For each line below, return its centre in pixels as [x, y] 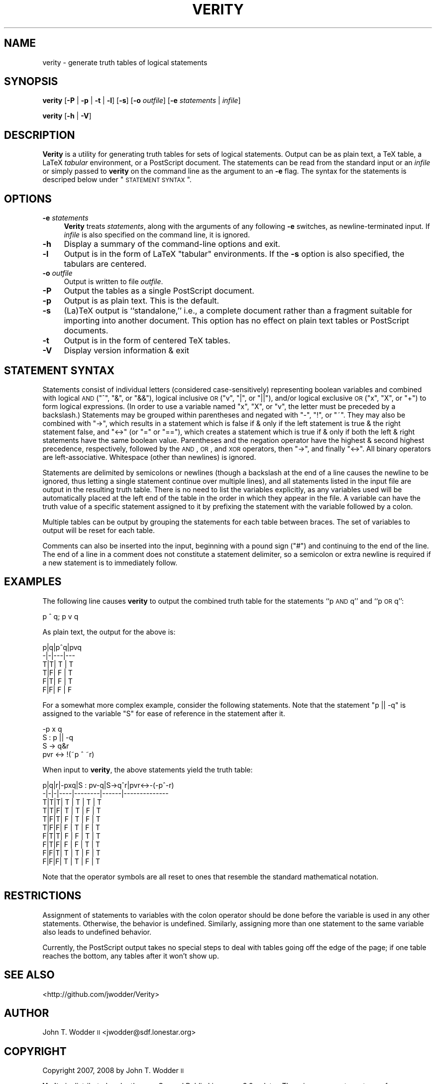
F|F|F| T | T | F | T [71, 861]
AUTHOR [27, 1013]
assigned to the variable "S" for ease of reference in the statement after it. [164, 713]
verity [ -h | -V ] [67, 116]
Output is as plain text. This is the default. [142, 301]
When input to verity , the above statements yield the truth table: [148, 769]
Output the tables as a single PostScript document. [159, 291]
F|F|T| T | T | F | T [71, 853]
